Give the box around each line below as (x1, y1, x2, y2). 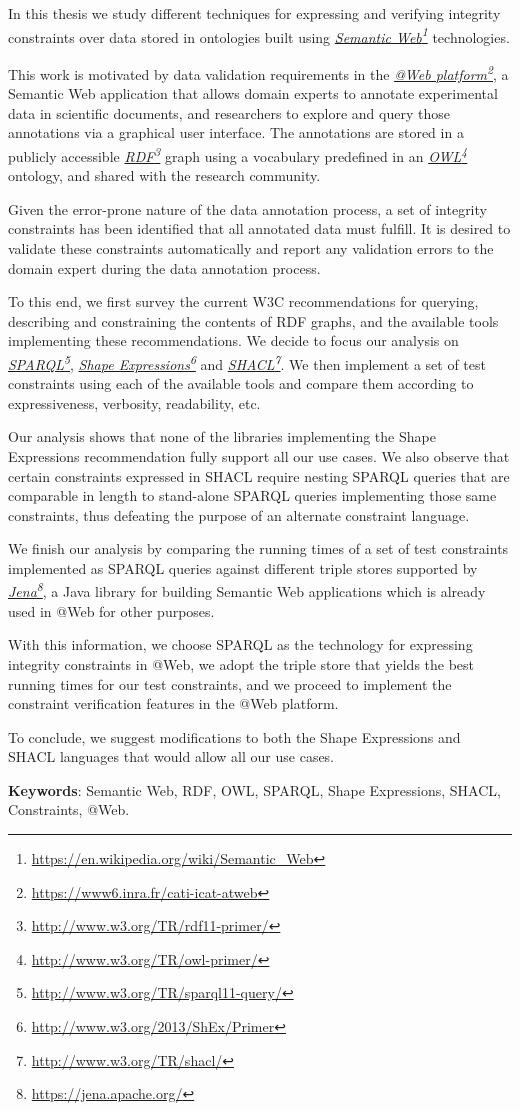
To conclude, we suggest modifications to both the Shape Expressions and (8, 726, 461, 747)
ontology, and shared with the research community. (8, 165, 321, 186)
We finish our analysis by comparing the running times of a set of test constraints (8, 538, 509, 559)
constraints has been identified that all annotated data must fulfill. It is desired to (8, 218, 511, 239)
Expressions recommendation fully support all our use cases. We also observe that (8, 445, 510, 466)
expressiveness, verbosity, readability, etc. (8, 392, 261, 413)
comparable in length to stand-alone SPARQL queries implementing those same (8, 485, 497, 506)
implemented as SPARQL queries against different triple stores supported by (8, 557, 478, 578)
